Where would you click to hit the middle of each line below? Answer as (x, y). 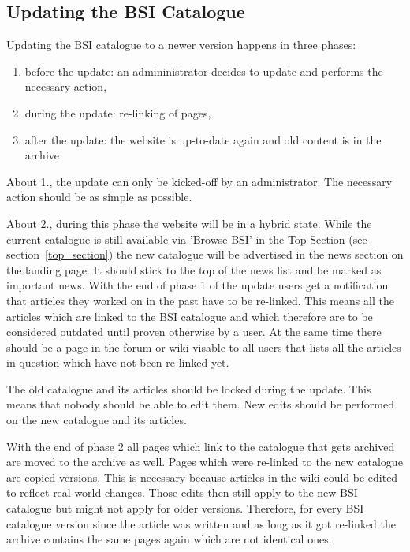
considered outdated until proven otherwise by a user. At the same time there (194, 332)
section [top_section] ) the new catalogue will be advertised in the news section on (205, 254)
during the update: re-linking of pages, (118, 112)
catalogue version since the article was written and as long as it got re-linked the (201, 523)
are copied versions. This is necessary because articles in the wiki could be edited (202, 477)
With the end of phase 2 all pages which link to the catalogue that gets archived (201, 446)
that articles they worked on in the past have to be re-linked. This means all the (200, 300)
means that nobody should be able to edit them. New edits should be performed (200, 404)
